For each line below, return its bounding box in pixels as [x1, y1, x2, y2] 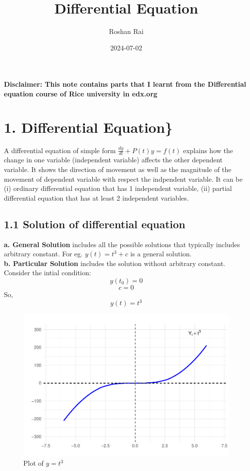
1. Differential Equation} [4, 117, 173, 137]
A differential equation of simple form [4, 145, 116, 155]
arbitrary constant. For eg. [4, 249, 83, 259]
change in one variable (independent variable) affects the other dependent [4, 155, 223, 165]
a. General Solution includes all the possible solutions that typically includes [4, 239, 240, 249]
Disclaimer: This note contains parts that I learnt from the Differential [4, 79, 246, 89]
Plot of [23, 458, 44, 468]
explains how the [183, 145, 233, 155]
